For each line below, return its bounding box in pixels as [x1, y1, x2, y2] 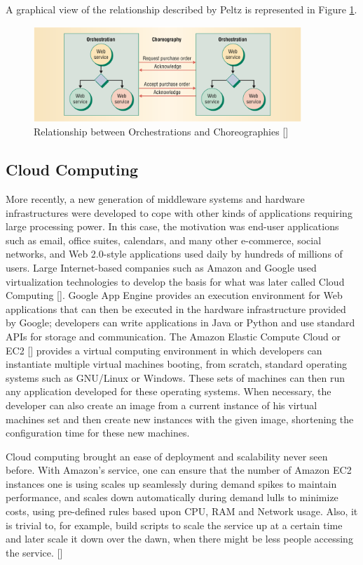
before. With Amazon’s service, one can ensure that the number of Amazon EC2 [6, 463, 352, 477]
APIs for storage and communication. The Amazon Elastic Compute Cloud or [6, 328, 341, 343]
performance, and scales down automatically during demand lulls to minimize [6, 490, 338, 505]
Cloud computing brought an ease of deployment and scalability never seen [6, 448, 328, 463]
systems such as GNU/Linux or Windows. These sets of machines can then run [6, 370, 345, 385]
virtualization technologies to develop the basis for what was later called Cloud [6, 274, 345, 288]
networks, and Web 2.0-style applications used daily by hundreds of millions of [6, 246, 343, 261]
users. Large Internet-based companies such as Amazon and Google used [6, 260, 317, 274]
